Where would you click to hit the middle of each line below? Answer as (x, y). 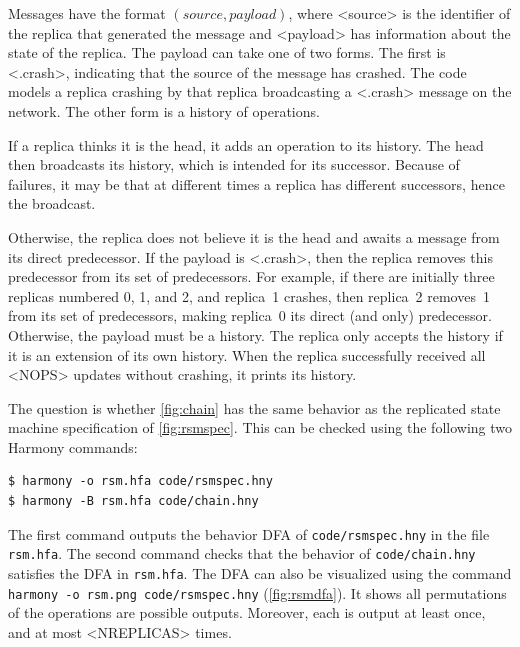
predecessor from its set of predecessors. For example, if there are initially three (251, 276)
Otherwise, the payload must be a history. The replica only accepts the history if (255, 334)
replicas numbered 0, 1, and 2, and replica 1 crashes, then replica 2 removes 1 (249, 295)
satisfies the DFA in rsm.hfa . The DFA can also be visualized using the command (260, 572)
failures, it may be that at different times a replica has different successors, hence (256, 183)
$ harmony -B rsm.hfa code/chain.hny (133, 501)
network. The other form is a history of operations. (164, 110)
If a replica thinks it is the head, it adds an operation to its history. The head (246, 144)
